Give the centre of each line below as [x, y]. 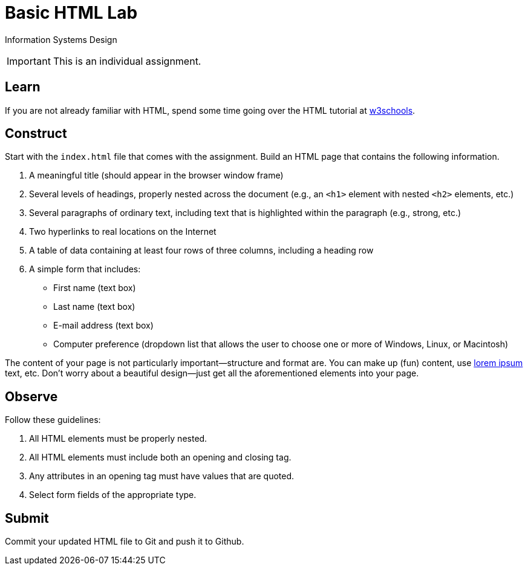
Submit [27, 518]
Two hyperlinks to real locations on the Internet [123, 232]
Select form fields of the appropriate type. [113, 495]
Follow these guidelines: [53, 420]
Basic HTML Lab [71, 13]
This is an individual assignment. [127, 61]
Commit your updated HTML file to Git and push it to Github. [125, 542]
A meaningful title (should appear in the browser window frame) [156, 175]
